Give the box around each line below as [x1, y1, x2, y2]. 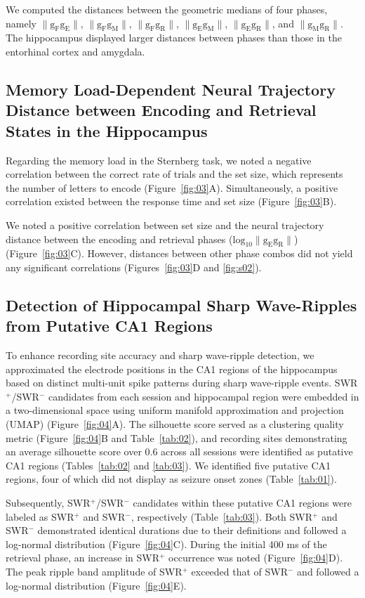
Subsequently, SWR [6, 495, 91, 510]
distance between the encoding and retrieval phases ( [6, 231, 233, 246]
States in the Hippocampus [6, 119, 208, 141]
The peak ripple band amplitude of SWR [6, 564, 182, 579]
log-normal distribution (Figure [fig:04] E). [6, 578, 187, 592]
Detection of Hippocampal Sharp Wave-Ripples [6, 294, 357, 316]
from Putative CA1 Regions [6, 315, 213, 337]
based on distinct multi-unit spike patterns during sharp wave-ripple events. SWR [6, 375, 358, 390]
